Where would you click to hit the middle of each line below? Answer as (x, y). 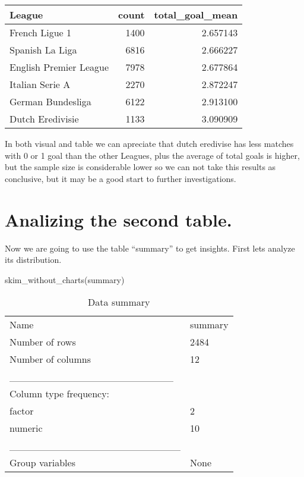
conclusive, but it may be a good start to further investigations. (121, 178)
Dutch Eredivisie (44, 119)
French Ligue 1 (41, 32)
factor (22, 411)
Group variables (42, 463)
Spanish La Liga (43, 50)
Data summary (119, 302)
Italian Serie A (40, 84)
